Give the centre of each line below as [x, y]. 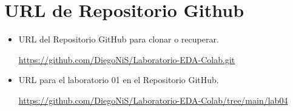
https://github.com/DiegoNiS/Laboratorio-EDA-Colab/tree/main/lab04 [153, 100]
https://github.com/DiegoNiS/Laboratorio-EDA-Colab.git [127, 59]
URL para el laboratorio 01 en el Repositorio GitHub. [119, 80]
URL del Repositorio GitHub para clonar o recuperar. [119, 39]
